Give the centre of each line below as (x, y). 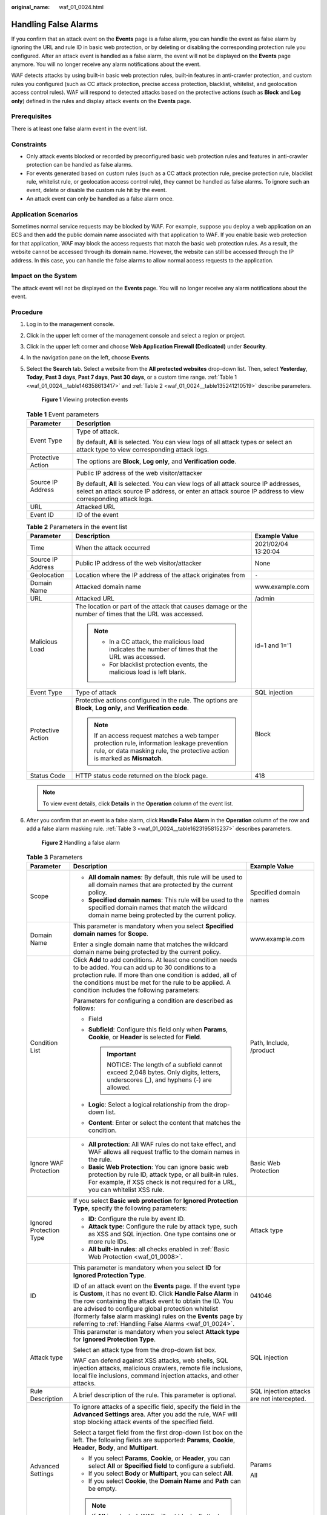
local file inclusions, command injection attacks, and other (156, 1376)
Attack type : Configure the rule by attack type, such (163, 1227)
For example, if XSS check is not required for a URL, (162, 1182)
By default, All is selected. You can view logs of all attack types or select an (184, 442)
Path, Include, (269, 1043)
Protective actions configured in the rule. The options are (157, 701)
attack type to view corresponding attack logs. (143, 450)
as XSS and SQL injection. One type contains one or (162, 1234)
